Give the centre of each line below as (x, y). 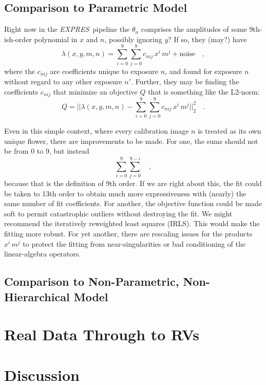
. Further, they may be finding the (185, 81)
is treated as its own (230, 131)
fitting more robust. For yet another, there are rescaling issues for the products (128, 234)
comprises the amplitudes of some (194, 29)
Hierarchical (37, 296)
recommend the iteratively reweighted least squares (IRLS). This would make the (132, 223)
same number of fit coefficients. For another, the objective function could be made (133, 203)
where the (20, 71)
